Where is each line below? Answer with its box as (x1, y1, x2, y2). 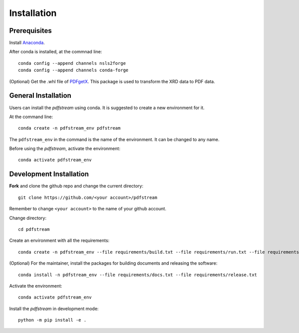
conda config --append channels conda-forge (18, 67, 129, 73)
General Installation (9, 91, 72, 100)
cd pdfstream (18, 226, 50, 232)
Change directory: (9, 215, 47, 221)
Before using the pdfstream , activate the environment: (9, 146, 121, 152)
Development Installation (9, 170, 89, 178)
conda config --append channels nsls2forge (18, 60, 126, 66)
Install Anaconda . (9, 40, 45, 46)
